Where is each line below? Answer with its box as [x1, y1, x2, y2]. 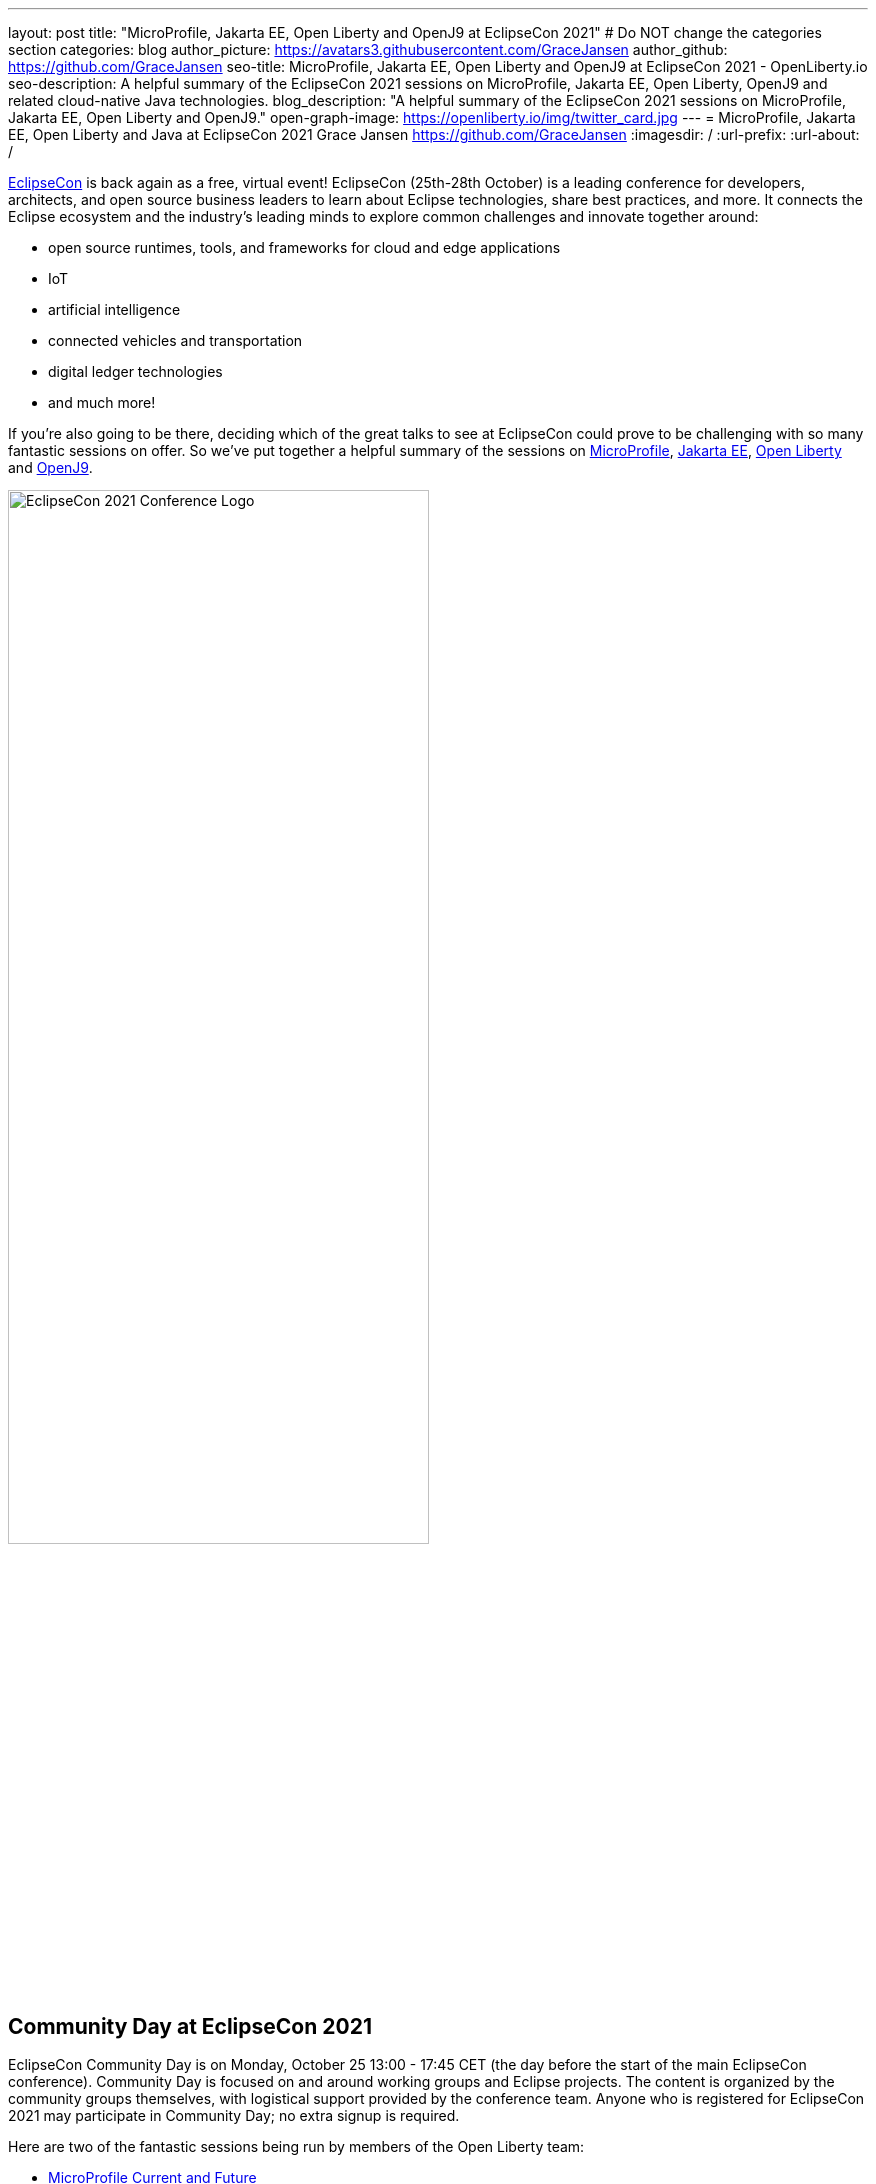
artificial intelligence [48, 301, 181, 318]
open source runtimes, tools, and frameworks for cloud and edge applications [48, 239, 561, 256]
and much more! [48, 394, 156, 411]
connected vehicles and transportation [48, 332, 303, 349]
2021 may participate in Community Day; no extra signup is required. [8, 2107, 460, 2125]
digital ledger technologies [48, 363, 223, 380]
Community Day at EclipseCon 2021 [8, 2013, 372, 2039]
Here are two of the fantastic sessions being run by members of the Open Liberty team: [8, 2138, 585, 2156]
